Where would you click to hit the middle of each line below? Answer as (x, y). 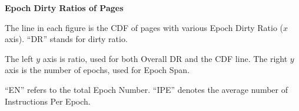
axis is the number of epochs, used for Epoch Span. (97, 70)
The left (19, 58)
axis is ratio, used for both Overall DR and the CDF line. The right (165, 58)
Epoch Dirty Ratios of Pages (64, 8)
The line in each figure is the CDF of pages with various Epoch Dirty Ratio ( (144, 27)
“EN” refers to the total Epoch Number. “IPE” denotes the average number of (146, 89)
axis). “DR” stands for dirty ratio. (66, 39)
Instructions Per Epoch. (48, 101)
